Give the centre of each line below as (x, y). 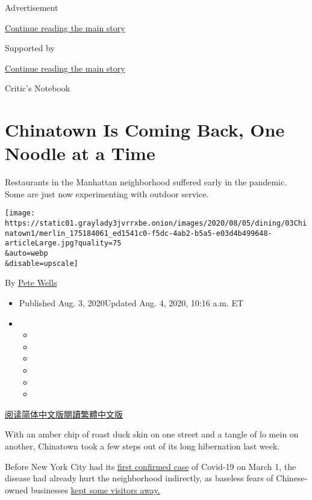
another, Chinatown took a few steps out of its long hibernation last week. (142, 446)
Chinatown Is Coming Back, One (145, 130)
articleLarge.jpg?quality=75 (63, 243)
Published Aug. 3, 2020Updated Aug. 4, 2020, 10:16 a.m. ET (131, 303)
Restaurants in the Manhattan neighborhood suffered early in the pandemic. (146, 182)
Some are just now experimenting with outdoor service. (107, 193)
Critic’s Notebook (38, 88)
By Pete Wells (31, 282)
